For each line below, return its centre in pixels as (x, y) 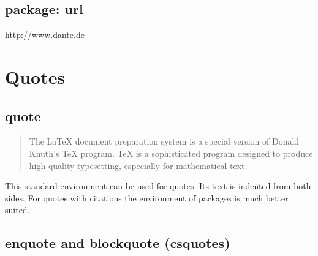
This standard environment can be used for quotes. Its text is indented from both (158, 186)
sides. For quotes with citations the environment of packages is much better (147, 198)
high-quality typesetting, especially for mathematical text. (138, 165)
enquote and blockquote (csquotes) (118, 243)
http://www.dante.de (45, 35)
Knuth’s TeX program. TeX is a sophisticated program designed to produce (171, 153)
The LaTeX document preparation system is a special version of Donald (164, 141)
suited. (17, 210)
